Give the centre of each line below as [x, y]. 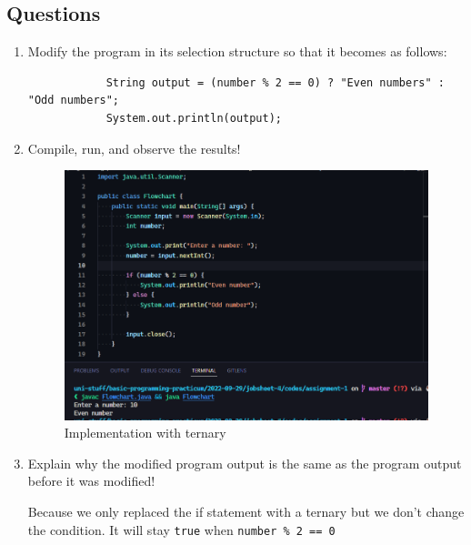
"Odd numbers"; [74, 101]
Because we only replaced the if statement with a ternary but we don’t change [246, 512]
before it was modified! [91, 481]
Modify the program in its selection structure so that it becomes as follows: [237, 51]
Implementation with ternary [145, 433]
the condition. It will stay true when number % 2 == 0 [181, 529]
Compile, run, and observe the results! [134, 148]
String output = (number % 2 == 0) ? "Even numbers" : [275, 82]
